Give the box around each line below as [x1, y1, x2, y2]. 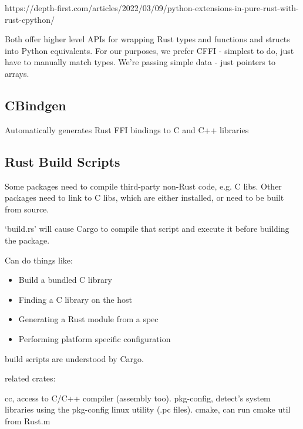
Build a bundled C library [18, 273, 112, 286]
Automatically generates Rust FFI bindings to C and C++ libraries [5, 123, 249, 136]
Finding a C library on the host [18, 293, 133, 305]
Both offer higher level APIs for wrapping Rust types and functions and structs [5, 33, 290, 45]
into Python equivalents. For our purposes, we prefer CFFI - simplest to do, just [5, 44, 294, 56]
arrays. [5, 67, 29, 79]
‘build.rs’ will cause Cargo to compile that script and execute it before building [5, 222, 289, 235]
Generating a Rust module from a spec [18, 313, 159, 325]
